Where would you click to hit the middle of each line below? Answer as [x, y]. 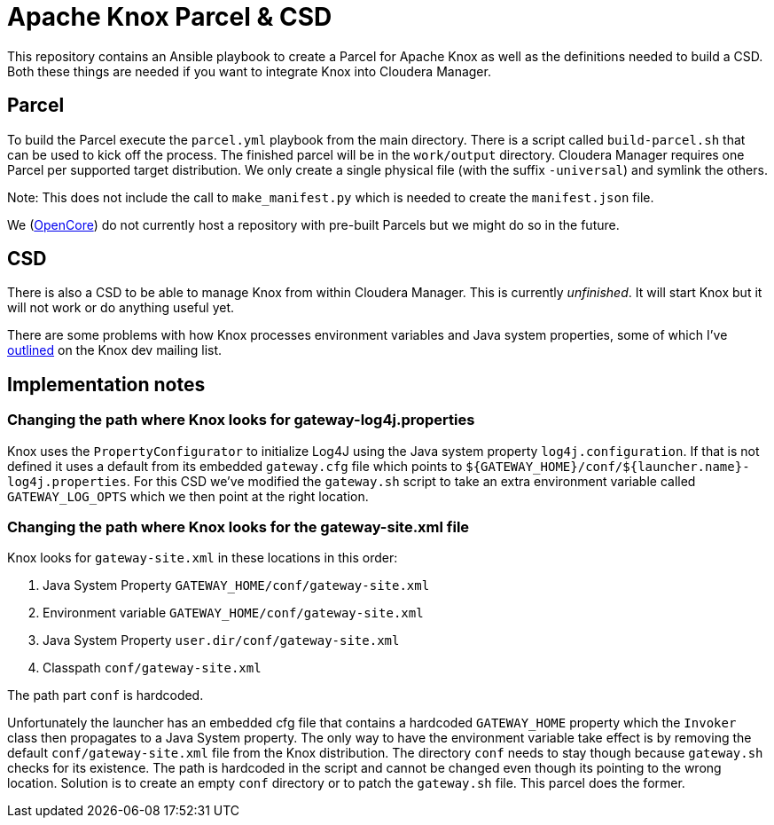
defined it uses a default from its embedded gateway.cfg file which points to [235, 466]
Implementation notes [106, 384]
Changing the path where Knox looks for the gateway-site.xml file [238, 527]
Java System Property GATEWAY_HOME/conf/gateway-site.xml [236, 585]
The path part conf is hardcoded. [106, 695]
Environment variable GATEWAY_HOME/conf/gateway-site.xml [233, 613]
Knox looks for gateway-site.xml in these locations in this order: [203, 558]
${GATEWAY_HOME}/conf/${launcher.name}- [608, 466]
